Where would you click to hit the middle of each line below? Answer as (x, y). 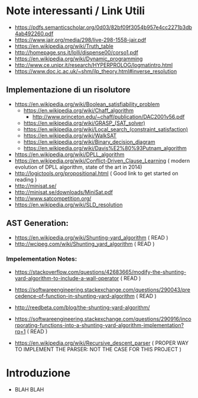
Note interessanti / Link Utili (76, 11)
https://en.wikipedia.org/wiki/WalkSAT (70, 135)
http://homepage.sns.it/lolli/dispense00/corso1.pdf (77, 52)
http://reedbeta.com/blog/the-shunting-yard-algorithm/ (82, 307)
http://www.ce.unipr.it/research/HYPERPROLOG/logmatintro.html (94, 65)
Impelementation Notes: (42, 259)
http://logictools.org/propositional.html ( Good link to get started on (96, 173)
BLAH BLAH (29, 389)
